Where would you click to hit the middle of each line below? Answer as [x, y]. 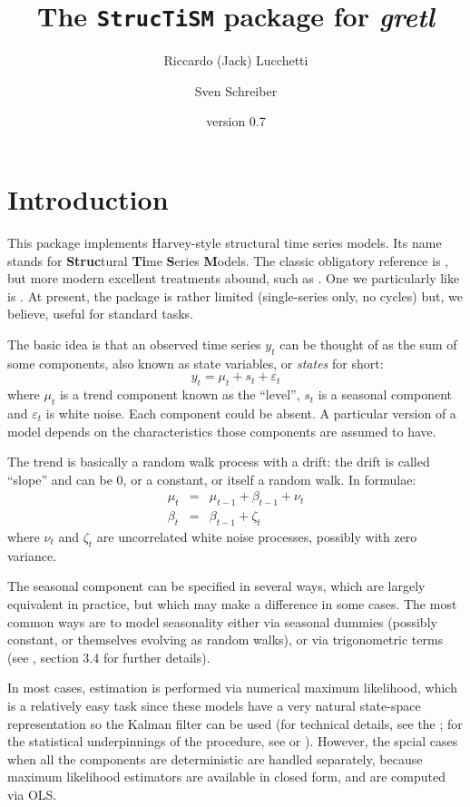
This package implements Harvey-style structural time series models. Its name [225, 242]
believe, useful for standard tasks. [100, 314]
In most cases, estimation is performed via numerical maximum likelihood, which [232, 688]
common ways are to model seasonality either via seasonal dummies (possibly [222, 621]
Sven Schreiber [236, 90]
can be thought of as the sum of [368, 344]
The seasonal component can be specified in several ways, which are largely [216, 586]
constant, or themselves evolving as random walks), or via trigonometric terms [225, 640]
